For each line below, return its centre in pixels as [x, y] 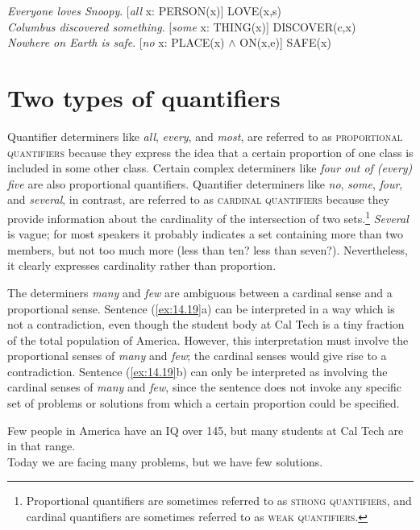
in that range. [42, 446]
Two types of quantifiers [144, 97]
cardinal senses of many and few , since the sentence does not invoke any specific [205, 387]
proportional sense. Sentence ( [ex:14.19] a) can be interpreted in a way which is [201, 308]
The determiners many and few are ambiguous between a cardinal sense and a [200, 292]
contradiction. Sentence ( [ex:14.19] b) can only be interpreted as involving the [198, 371]
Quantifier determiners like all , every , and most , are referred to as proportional [205, 136]
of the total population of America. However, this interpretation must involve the [208, 340]
